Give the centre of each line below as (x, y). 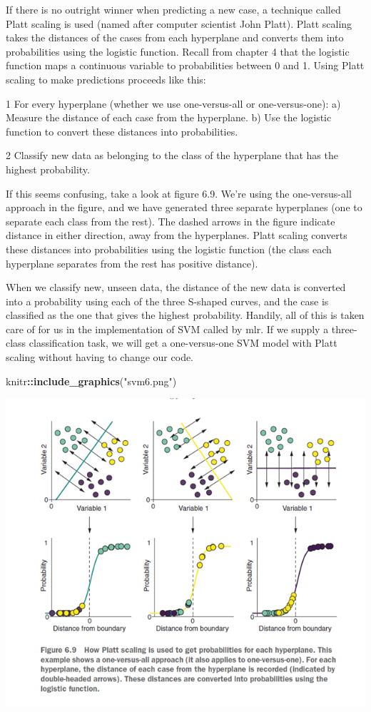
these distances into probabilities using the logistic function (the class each (169, 249)
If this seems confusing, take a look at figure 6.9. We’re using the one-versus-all (179, 193)
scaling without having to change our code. (100, 357)
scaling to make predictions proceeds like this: (106, 79)
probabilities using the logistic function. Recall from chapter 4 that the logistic (178, 51)
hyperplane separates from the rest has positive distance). (132, 263)
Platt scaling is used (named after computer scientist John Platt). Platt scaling (179, 23)
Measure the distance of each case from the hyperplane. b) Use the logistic (169, 117)
